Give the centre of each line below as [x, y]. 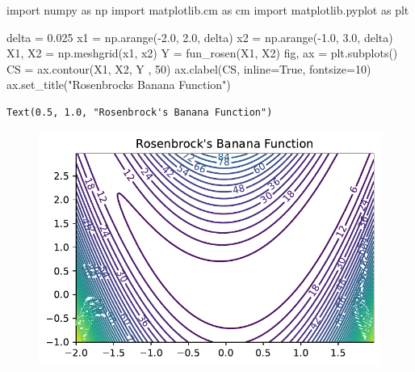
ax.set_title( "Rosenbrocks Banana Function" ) [119, 85]
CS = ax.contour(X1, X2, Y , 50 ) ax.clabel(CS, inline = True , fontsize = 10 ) [189, 68]
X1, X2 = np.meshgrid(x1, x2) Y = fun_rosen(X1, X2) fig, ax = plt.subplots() [202, 53]
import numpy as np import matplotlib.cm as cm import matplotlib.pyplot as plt [208, 10]
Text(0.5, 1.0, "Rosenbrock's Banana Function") [140, 112]
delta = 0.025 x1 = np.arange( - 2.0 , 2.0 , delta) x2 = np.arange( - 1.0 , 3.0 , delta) [200, 37]
